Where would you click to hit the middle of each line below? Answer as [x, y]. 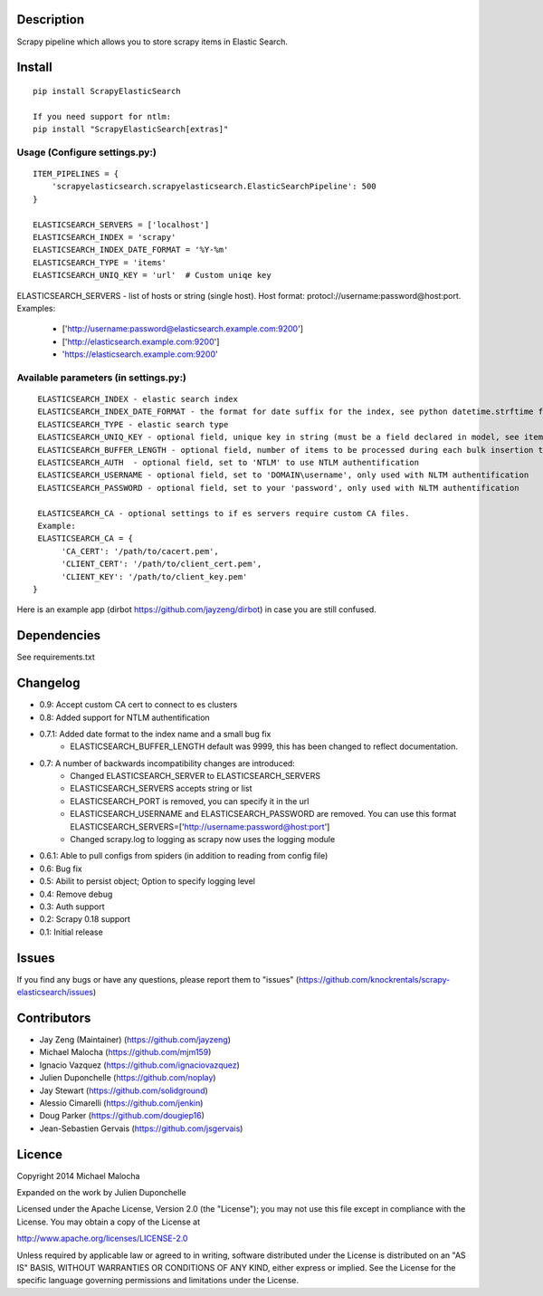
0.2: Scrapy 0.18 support [85, 919]
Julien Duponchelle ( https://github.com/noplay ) [128, 1078]
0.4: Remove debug [76, 894]
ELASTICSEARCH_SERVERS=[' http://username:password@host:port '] [200, 826]
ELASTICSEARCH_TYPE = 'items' [100, 262]
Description [51, 19]
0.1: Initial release [71, 932]
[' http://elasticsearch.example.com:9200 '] [141, 341]
